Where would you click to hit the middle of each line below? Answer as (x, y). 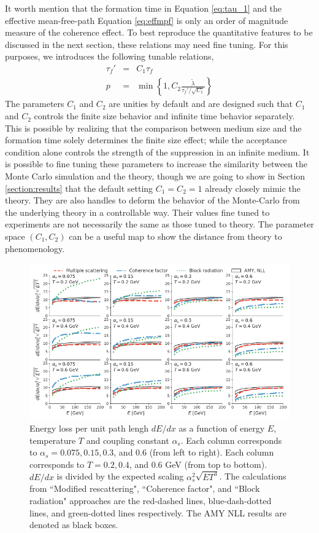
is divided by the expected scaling (120, 476)
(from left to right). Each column (212, 452)
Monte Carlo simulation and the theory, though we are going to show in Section (155, 176)
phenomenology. (35, 248)
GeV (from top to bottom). (216, 464)
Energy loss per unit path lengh (89, 428)
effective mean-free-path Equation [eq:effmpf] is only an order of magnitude (147, 20)
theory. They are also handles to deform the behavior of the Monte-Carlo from (152, 200)
